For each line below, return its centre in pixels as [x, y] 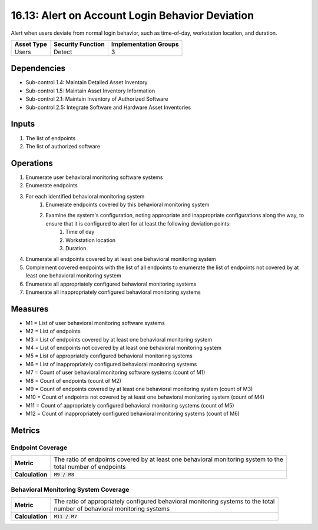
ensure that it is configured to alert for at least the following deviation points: [138, 223]
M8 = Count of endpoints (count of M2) [74, 380]
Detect [63, 52]
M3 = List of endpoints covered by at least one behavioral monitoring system [119, 339]
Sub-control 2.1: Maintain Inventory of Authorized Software [97, 99]
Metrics [26, 430]
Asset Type [31, 44]
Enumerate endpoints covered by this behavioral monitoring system [127, 204]
